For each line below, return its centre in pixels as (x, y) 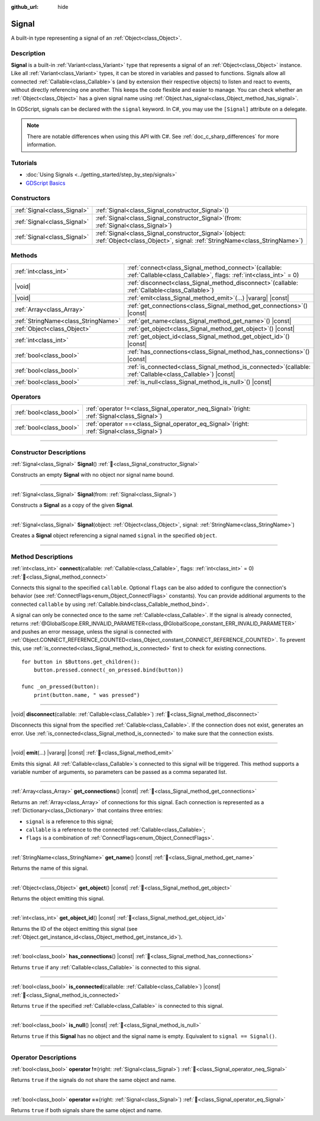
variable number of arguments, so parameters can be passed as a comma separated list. (119, 772)
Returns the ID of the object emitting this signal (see (74, 929)
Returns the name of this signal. (50, 868)
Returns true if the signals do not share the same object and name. (93, 1080)
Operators (26, 397)
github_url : (25, 7)
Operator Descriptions (44, 1057)
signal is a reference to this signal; (70, 821)
